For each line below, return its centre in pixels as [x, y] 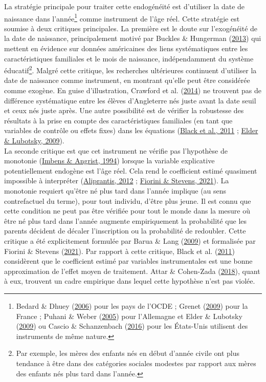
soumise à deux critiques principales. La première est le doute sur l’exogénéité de [131, 28]
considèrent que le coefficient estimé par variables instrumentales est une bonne [128, 261]
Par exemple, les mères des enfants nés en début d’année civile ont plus [128, 353]
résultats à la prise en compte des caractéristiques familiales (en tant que [118, 120]
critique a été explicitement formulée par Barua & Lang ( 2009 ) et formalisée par [130, 240]
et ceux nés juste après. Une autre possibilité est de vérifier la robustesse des [124, 110]
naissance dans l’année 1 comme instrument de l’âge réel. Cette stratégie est [122, 17]
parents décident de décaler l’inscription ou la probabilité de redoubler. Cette [125, 231]
